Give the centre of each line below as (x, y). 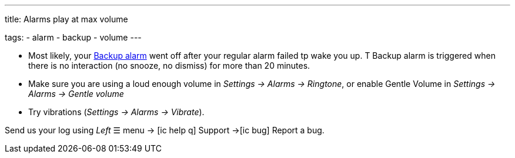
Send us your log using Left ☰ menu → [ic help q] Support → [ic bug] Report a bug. (165, 130)
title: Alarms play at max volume (66, 19)
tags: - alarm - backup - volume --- (73, 37)
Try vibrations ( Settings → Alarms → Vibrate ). (116, 112)
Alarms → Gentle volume (76, 94)
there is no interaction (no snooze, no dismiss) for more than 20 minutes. (169, 65)
